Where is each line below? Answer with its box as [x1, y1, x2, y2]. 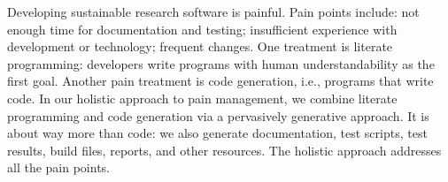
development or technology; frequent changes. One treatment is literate [7, 37, 393, 56]
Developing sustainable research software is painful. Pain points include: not [7, 3, 420, 20]
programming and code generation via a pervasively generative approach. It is [7, 106, 429, 125]
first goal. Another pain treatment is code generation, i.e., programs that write [7, 72, 434, 90]
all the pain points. [7, 158, 110, 177]
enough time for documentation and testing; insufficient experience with [7, 19, 398, 38]
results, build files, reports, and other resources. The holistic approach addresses [7, 140, 442, 159]
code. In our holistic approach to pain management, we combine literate [7, 88, 398, 107]
